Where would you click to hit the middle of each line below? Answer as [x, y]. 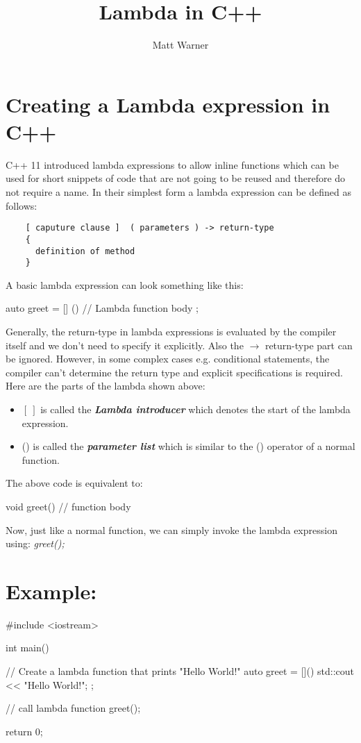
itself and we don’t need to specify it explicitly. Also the [125, 345]
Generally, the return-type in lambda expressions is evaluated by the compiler [171, 332]
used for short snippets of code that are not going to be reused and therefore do [176, 178]
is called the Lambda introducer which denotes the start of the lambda [195, 409]
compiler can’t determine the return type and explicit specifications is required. [174, 372]
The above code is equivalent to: [74, 483]
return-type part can [309, 345]
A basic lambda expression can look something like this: [125, 284]
